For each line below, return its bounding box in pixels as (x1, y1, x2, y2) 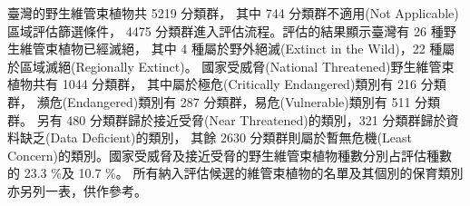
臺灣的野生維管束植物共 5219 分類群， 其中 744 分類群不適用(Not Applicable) (7, 4, 459, 22)
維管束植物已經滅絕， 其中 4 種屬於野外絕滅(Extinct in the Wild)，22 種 (19, 39, 443, 58)
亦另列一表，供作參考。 (7, 181, 147, 200)
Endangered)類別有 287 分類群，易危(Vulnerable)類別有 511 (67, 92, 411, 111)
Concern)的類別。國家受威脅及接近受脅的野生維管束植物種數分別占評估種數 (7, 145, 453, 164)
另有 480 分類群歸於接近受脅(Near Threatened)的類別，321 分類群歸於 (36, 110, 446, 129)
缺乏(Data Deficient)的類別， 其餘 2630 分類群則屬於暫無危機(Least (19, 128, 412, 147)
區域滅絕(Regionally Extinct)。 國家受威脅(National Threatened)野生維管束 (19, 56, 455, 75)
